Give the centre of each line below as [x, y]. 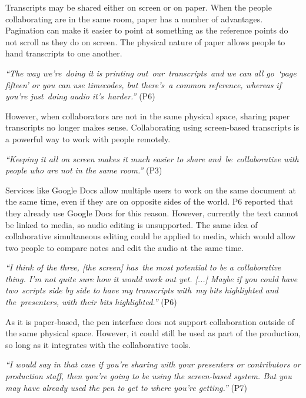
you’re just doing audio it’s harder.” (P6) [80, 96]
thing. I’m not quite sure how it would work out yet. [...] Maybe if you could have [152, 278]
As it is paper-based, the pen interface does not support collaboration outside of [150, 321]
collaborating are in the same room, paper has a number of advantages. [134, 19]
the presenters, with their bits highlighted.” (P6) [91, 302]
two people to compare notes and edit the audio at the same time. [124, 247]
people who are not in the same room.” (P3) [84, 170]
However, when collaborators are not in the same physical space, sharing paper [148, 116]
